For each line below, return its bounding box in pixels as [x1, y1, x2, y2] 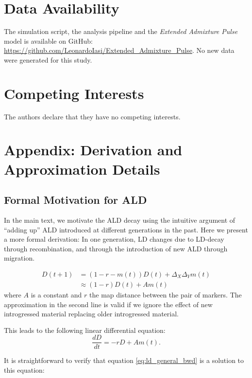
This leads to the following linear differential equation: [4, 325, 166, 335]
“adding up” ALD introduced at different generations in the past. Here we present [4, 224, 248, 234]
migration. [4, 253, 35, 263]
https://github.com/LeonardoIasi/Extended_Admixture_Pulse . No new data [4, 45, 235, 55]
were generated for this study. [4, 54, 92, 65]
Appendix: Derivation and [4, 140, 183, 160]
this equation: [4, 365, 45, 375]
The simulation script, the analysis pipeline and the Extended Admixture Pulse [4, 26, 238, 36]
